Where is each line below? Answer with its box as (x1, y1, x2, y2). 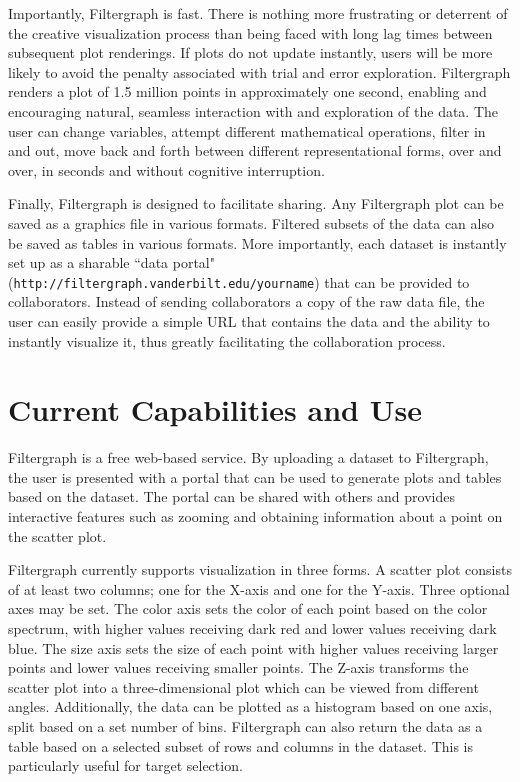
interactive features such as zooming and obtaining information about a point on (8, 506, 503, 527)
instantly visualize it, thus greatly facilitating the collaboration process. (8, 330, 446, 351)
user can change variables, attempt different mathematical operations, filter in (8, 120, 486, 141)
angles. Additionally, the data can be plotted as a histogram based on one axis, (8, 696, 493, 717)
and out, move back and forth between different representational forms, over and (8, 140, 502, 161)
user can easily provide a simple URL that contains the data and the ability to (8, 310, 490, 331)
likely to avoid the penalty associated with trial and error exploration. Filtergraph (8, 61, 511, 82)
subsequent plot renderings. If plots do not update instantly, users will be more (8, 42, 493, 63)
